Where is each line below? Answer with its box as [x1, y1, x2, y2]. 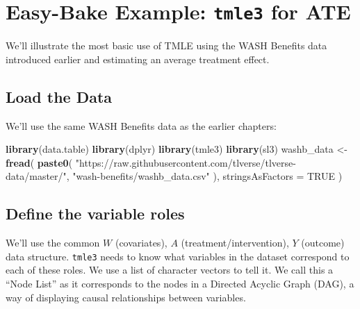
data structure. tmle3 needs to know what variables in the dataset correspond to [6, 249, 350, 263]
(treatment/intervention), [181, 235, 289, 250]
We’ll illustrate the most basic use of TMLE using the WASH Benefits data [6, 38, 327, 53]
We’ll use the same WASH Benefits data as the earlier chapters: [6, 118, 277, 133]
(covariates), [115, 235, 167, 250]
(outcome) [301, 235, 345, 250]
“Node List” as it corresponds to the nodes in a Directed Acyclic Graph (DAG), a [6, 276, 354, 291]
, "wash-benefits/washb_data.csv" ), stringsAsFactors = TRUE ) [66, 169, 343, 183]
